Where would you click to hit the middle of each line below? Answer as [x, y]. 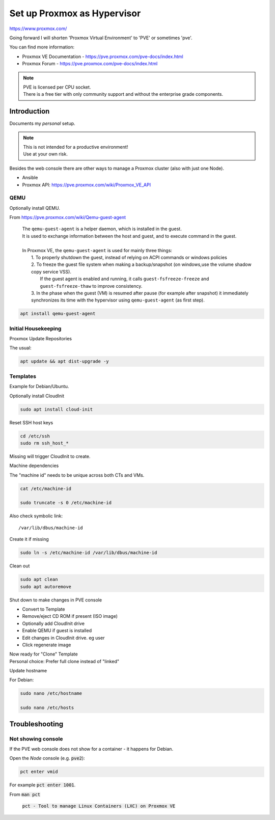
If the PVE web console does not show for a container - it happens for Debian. [91, 749]
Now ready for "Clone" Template [44, 654]
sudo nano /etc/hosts [47, 708]
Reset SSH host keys [31, 422]
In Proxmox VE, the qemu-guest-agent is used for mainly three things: [97, 250]
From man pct [25, 794]
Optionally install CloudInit [37, 396]
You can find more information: [42, 47]
